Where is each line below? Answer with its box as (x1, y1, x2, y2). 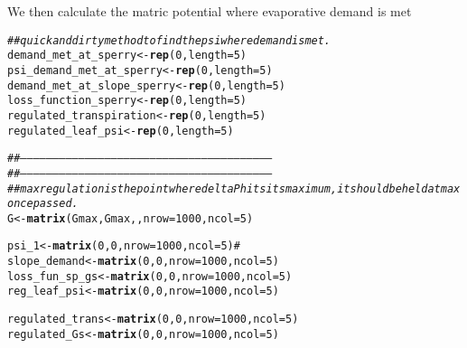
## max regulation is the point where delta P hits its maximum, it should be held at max (7, 182, 461, 195)
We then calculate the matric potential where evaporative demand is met (7, 2, 412, 20)
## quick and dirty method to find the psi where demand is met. (7, 33, 332, 47)
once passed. (7, 197, 79, 211)
